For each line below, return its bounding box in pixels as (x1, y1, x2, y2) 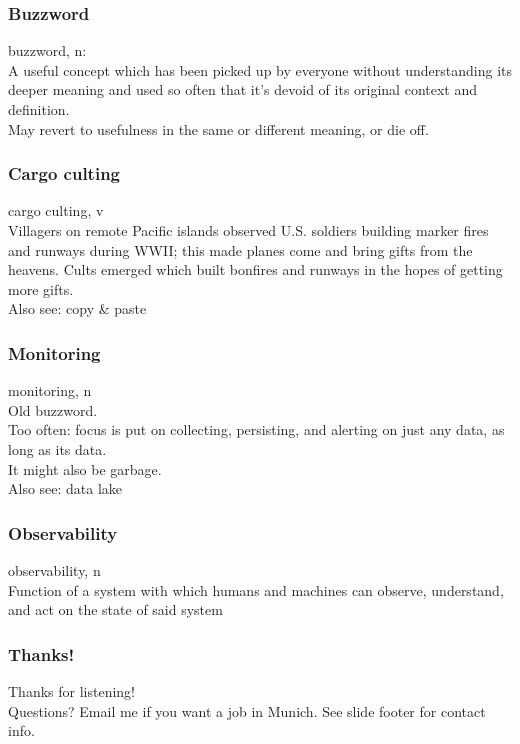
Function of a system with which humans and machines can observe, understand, (8, 579, 504, 600)
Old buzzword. (8, 399, 98, 420)
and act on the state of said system (8, 599, 223, 620)
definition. (8, 99, 70, 119)
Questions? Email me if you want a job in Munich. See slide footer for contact (8, 700, 486, 721)
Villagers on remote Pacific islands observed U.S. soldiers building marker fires (8, 220, 489, 240)
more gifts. (8, 278, 74, 299)
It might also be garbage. (8, 458, 162, 479)
